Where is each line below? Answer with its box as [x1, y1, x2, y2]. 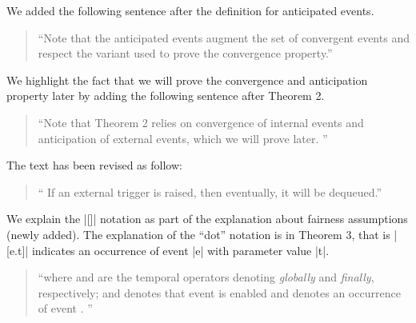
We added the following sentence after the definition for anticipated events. [6, 2, 374, 18]
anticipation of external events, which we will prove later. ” [38, 130, 328, 146]
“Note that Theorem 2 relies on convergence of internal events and [38, 114, 364, 130]
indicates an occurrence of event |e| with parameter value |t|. [31, 241, 330, 258]
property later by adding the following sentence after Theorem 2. [6, 87, 325, 104]
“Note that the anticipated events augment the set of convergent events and [38, 29, 410, 46]
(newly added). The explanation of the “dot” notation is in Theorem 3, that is [6, 225, 390, 242]
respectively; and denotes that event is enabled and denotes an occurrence [38, 284, 401, 301]
